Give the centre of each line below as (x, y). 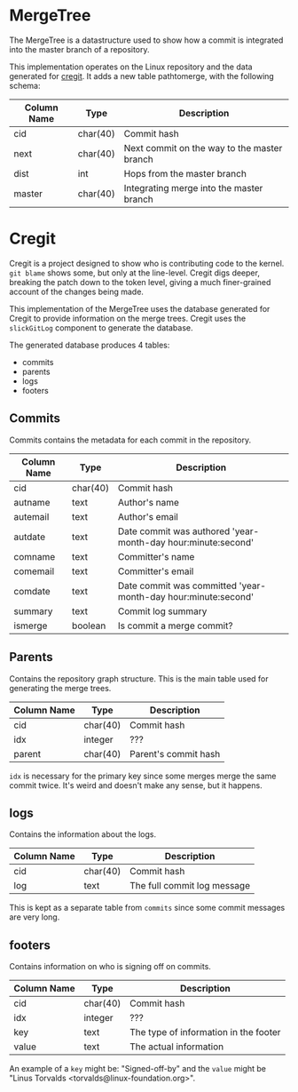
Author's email (148, 516)
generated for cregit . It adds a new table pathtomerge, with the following (142, 76)
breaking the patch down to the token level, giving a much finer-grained (140, 282)
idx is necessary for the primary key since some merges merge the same (143, 776)
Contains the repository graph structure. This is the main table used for (139, 678)
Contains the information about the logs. (83, 834)
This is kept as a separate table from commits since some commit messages (147, 908)
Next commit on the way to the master (203, 147)
